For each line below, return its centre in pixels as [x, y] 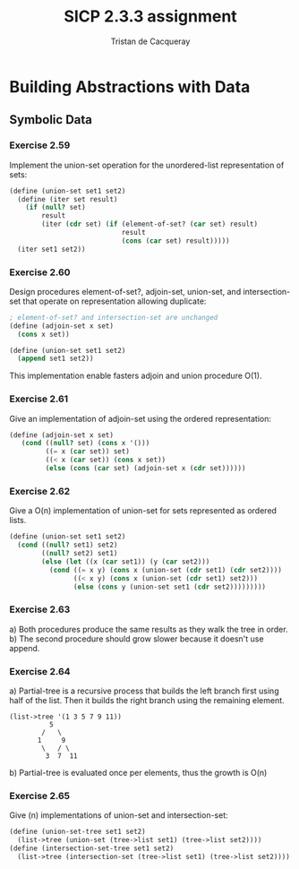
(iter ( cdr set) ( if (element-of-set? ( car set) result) [149, 224]
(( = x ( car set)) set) [87, 452]
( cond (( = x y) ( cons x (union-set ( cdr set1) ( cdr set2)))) [165, 570]
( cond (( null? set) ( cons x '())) [85, 443]
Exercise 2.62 [40, 491]
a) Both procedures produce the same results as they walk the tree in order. [149, 629]
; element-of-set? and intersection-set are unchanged [114, 317]
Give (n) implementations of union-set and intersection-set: [119, 815]
